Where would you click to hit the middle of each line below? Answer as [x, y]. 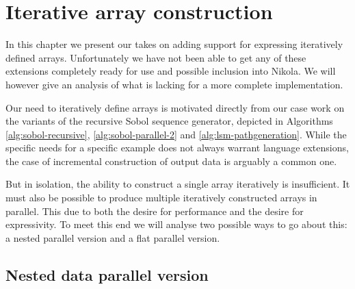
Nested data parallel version [107, 274]
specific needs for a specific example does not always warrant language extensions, [177, 148]
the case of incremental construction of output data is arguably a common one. [171, 161]
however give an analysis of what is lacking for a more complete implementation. [174, 84]
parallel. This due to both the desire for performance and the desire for [155, 211]
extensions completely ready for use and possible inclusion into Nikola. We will [171, 71]
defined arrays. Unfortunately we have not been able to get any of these [156, 57]
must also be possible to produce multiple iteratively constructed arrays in [161, 198]
